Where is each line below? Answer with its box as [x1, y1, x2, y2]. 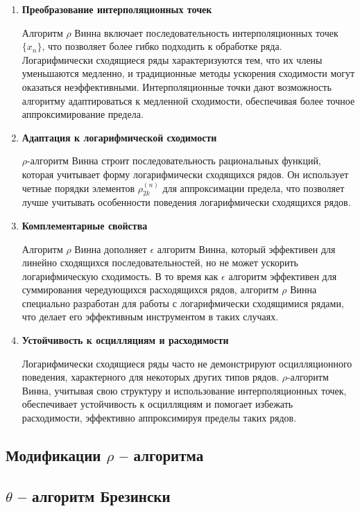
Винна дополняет [74, 241, 147, 256]
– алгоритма [119, 444, 204, 466]
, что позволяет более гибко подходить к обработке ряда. [42, 39, 282, 53]
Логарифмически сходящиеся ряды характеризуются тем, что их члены [22, 52, 323, 67]
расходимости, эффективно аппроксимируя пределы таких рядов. [22, 410, 297, 425]
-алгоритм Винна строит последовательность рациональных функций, [27, 153, 321, 168]
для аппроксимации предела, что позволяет [162, 180, 345, 195]
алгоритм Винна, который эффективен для [157, 241, 336, 256]
